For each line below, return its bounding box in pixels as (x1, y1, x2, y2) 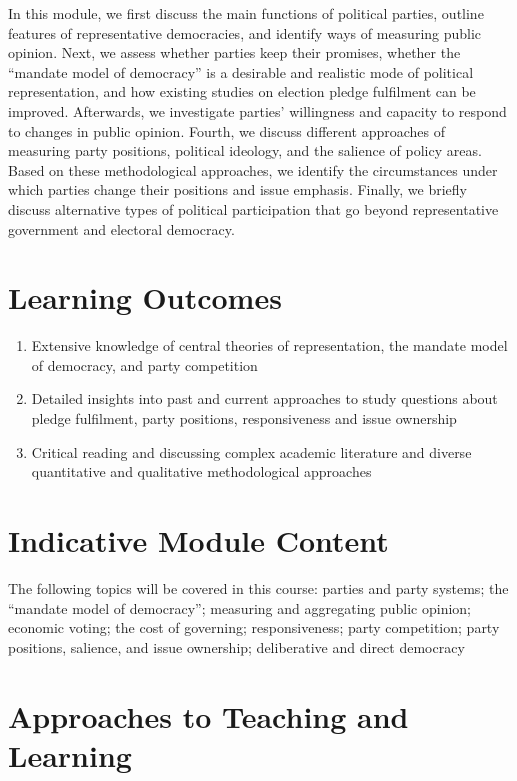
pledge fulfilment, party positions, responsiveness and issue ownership (31, 408, 457, 429)
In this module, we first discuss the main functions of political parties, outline (8, 3, 484, 23)
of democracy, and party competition (31, 354, 258, 375)
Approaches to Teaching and (8, 695, 409, 736)
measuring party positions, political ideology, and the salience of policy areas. (8, 140, 482, 161)
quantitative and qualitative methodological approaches (31, 461, 372, 482)
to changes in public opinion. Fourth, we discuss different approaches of (8, 120, 446, 141)
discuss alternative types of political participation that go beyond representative (8, 198, 499, 219)
